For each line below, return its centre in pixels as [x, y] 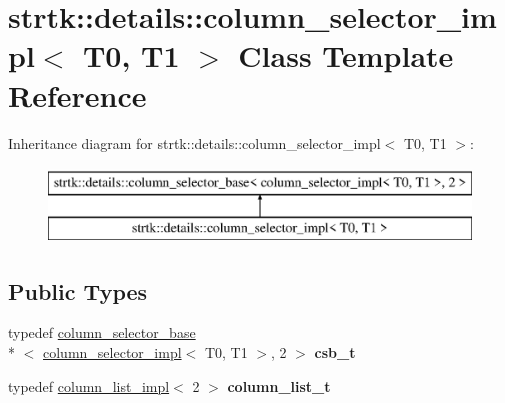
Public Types [78, 290]
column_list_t [279, 385]
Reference [77, 94]
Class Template [346, 55]
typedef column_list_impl [89, 385]
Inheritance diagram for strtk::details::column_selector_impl [194, 142]
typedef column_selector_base [102, 332]
